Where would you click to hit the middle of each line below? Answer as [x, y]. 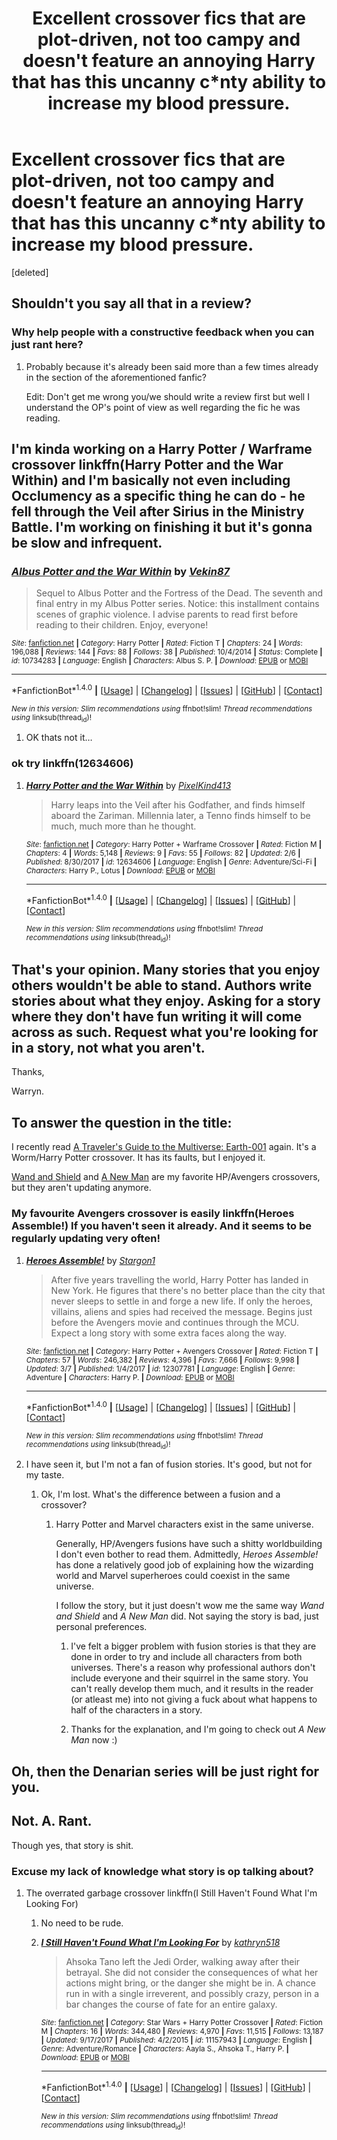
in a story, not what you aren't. [108, 1047]
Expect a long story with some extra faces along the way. [169, 1333]
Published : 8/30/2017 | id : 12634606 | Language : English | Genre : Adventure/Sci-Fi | [171, 862]
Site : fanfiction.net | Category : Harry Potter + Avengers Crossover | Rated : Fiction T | [172, 1351]
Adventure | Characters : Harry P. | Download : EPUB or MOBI [130, 1377]
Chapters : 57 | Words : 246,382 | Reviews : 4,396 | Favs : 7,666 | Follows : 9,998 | [162, 1360]
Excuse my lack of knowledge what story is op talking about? [162, 1871]
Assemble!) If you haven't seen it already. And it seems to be [162, 1226]
